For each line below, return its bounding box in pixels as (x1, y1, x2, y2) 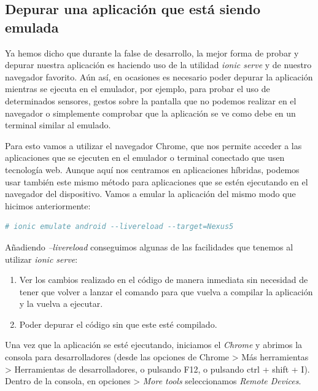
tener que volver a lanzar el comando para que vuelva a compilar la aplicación (19, 285, 313, 298)
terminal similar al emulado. (5, 118, 111, 131)
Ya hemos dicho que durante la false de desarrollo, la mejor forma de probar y (5, 46, 299, 59)
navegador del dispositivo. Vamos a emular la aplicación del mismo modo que (5, 187, 296, 200)
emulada (5, 17, 59, 36)
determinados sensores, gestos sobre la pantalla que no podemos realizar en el (5, 94, 297, 107)
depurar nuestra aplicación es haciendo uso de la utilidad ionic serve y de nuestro (5, 58, 312, 71)
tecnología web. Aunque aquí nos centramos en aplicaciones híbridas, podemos (5, 163, 300, 176)
